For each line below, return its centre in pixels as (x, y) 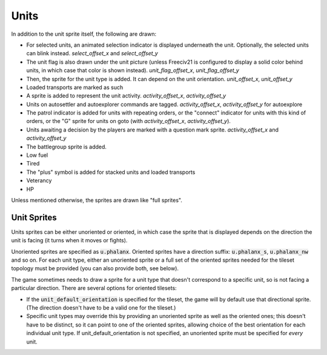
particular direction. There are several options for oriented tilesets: (94, 288)
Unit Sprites (34, 217)
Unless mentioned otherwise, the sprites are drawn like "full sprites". (97, 200)
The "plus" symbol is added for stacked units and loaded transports (111, 172)
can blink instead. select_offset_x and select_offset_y (92, 53)
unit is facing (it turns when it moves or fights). (69, 241)
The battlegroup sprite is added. (67, 147)
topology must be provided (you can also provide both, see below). (95, 268)
